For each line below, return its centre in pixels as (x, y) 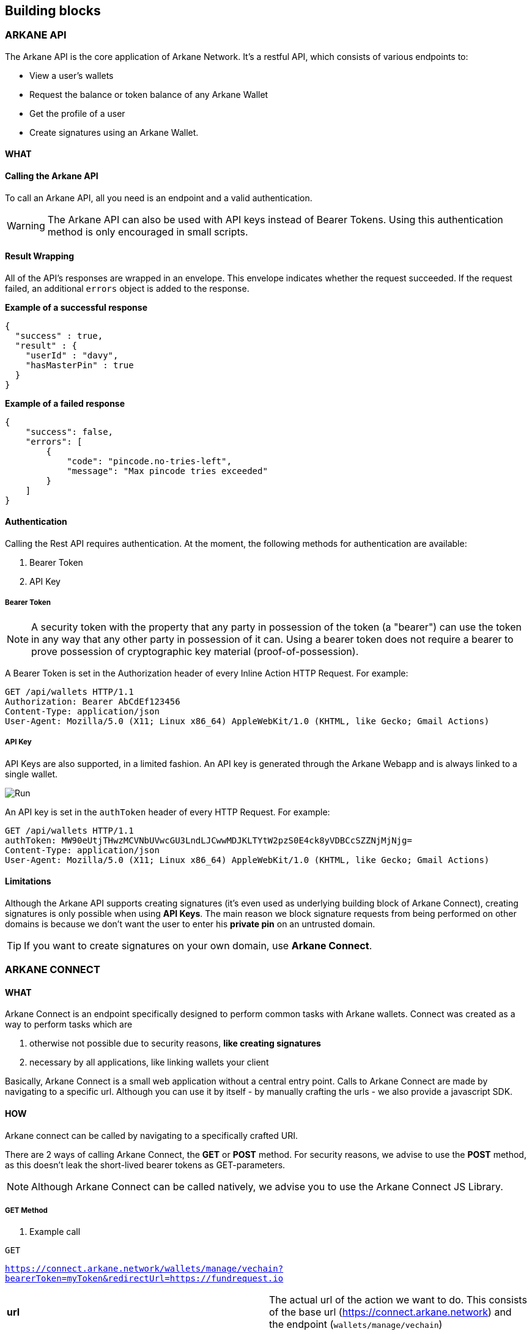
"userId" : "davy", (72, 355)
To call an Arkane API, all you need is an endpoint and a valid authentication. (159, 198)
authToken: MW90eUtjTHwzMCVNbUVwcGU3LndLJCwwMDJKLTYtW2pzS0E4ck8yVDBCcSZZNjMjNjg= (209, 840)
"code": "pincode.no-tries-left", (149, 461)
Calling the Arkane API (52, 176)
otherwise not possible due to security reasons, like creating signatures (175, 1043)
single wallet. (31, 774)
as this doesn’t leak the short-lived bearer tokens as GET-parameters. (145, 1165)
